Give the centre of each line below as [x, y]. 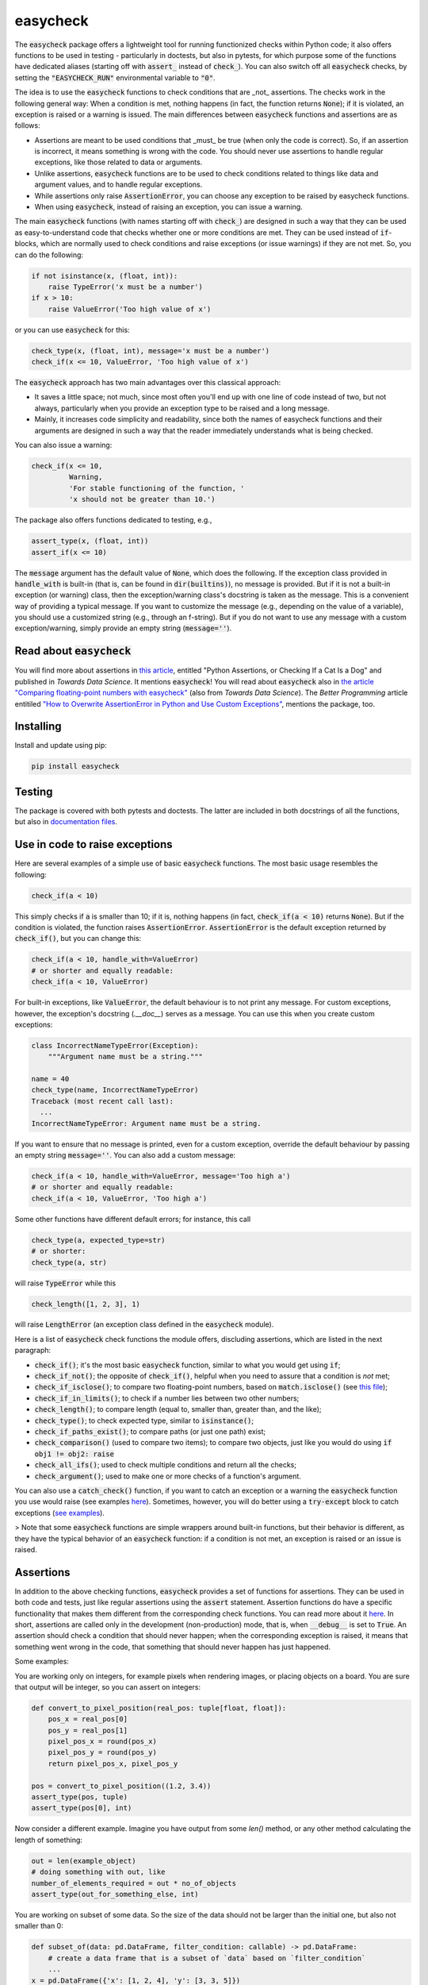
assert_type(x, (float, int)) [90, 541]
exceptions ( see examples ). [59, 1513]
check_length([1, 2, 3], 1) [86, 1304]
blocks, [27, 244]
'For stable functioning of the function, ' [157, 488]
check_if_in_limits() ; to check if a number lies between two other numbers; [167, 1398]
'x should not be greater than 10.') [142, 499]
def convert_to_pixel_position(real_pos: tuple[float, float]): [159, 1708]
